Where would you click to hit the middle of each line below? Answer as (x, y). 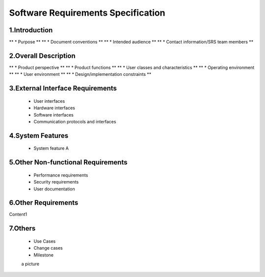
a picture (30, 264)
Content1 (18, 214)
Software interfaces (53, 115)
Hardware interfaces (54, 108)
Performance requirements (61, 175)
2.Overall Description (42, 56)
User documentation (54, 189)
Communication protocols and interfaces (75, 121)
